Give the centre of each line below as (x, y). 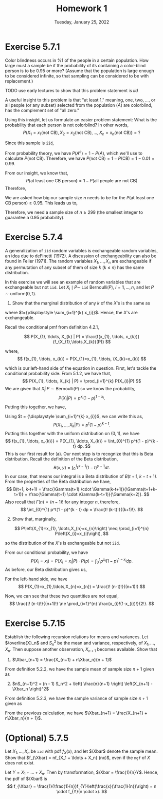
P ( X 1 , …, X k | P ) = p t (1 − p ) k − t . (82, 425)
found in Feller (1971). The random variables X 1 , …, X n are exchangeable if (78, 262)
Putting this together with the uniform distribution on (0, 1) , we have (72, 434)
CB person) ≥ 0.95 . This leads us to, (41, 203)
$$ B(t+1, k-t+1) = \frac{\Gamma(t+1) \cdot (49, 489)
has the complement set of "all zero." (42, 110)
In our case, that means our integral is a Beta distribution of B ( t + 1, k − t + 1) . (81, 476)
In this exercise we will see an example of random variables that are (73, 282)
